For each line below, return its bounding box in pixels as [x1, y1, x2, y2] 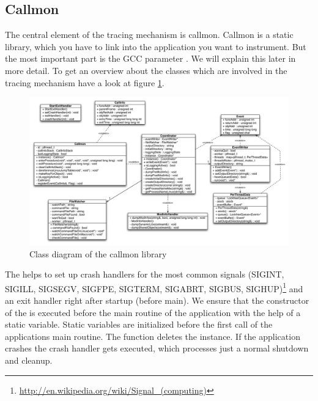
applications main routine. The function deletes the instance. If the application [5, 329, 300, 342]
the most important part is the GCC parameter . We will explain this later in [5, 52, 296, 65]
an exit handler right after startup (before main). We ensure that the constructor [5, 294, 309, 307]
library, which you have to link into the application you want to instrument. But [5, 40, 306, 53]
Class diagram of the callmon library [29, 247, 167, 260]
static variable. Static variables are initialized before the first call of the [5, 318, 273, 331]
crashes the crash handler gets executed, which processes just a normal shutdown [5, 342, 309, 355]
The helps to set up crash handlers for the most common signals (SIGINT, [5, 268, 284, 281]
